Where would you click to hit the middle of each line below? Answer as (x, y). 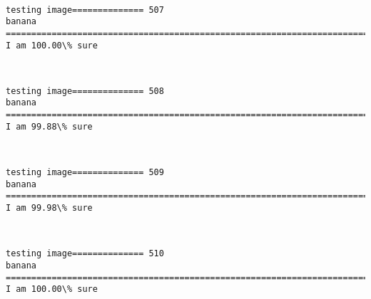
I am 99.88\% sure (49, 126)
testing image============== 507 (85, 10)
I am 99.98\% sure (49, 208)
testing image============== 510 (85, 254)
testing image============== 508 (85, 91)
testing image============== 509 (85, 173)
